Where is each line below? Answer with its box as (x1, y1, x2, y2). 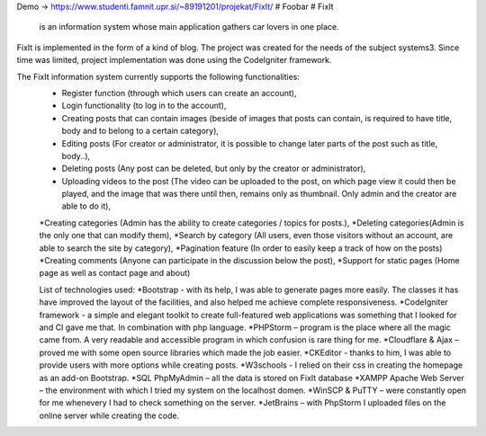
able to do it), (61, 200, 112, 211)
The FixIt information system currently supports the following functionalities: (16, 71, 301, 82)
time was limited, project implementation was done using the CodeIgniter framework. (16, 55, 332, 66)
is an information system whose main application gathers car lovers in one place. (39, 22, 339, 32)
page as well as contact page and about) (39, 268, 191, 279)
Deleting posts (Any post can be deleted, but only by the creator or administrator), (61, 163, 366, 174)
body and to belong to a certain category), (61, 126, 220, 137)
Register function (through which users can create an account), (61, 87, 297, 98)
